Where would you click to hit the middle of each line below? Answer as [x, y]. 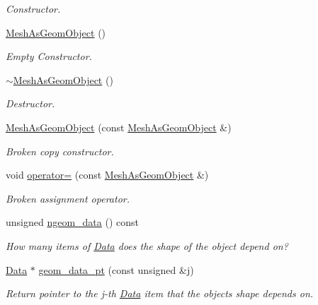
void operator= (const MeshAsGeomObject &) [107, 175]
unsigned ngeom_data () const [73, 222]
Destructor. [30, 103]
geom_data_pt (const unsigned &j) [116, 269]
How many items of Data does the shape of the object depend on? [147, 245]
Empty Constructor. [49, 56]
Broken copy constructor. [60, 151]
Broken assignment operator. [68, 198]
